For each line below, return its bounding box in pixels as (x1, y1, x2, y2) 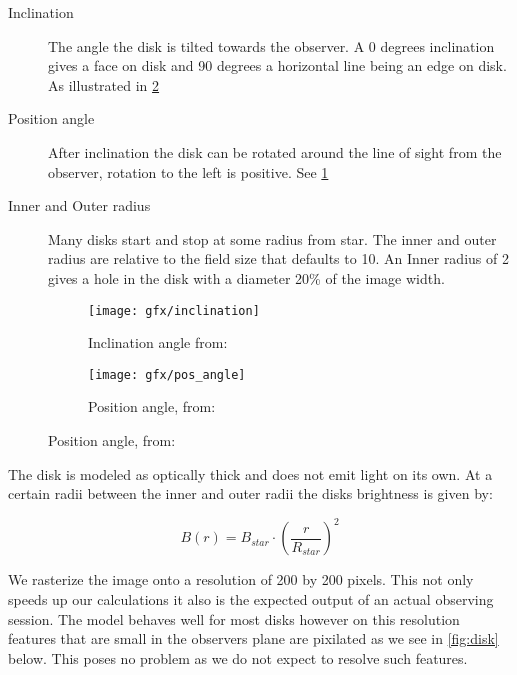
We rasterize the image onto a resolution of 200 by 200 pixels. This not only (8, 569, 474, 590)
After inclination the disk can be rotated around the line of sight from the (48, 141, 502, 162)
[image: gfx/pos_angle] (88, 367, 246, 382)
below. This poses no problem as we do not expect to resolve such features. (8, 647, 468, 668)
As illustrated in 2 (48, 74, 160, 95)
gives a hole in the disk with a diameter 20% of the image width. (48, 267, 445, 288)
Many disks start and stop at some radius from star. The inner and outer (48, 228, 497, 249)
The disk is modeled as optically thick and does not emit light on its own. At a (8, 463, 493, 484)
